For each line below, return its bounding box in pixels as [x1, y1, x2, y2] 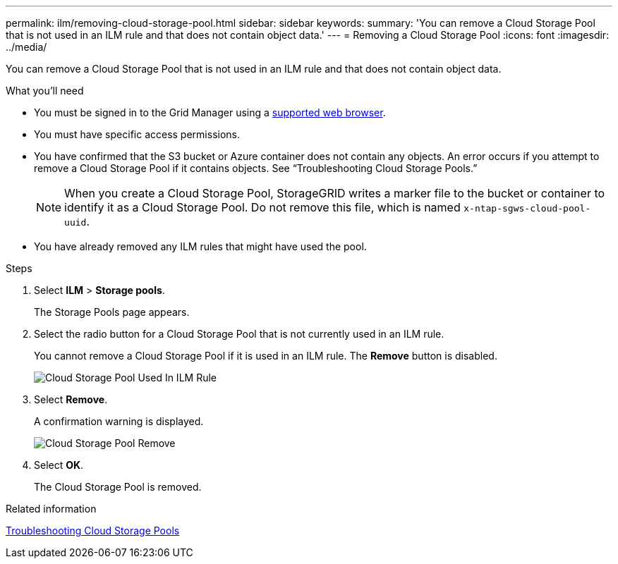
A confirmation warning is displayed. [34, 415, 204, 427]
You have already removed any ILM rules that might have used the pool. [34, 240, 367, 252]
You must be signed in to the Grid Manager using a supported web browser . [34, 106, 386, 118]
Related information [6, 503, 97, 515]
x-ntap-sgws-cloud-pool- [464, 203, 591, 214]
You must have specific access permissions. [34, 128, 241, 140]
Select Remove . [34, 393, 108, 405]
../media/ [6, 41, 47, 53]
